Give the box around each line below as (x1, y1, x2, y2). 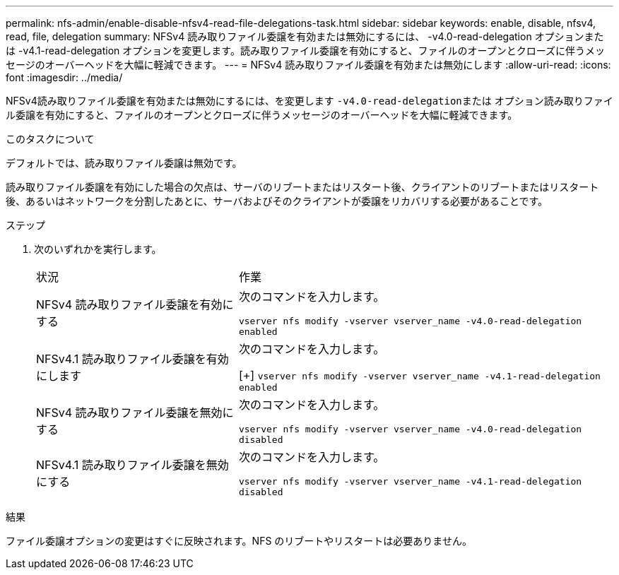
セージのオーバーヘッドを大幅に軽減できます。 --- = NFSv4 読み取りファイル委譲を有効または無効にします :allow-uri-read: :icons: (6, 59, 611, 71)
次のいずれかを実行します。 (34, 243, 162, 255)
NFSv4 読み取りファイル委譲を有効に (36, 297, 234, 312)
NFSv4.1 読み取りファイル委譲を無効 (36, 458, 229, 472)
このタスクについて (6, 133, 95, 145)
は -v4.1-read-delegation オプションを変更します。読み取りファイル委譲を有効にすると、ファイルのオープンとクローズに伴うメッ (6, 45, 605, 57)
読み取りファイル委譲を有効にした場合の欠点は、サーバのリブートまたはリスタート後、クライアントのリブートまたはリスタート (6, 181, 599, 193)
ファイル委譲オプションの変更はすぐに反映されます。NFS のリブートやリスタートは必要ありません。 (6, 535, 472, 547)
